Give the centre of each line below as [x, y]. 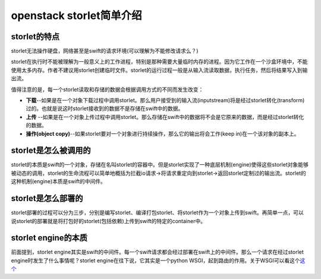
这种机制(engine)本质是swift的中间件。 [59, 181]
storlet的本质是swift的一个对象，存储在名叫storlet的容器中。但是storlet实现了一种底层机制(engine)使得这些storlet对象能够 [160, 165]
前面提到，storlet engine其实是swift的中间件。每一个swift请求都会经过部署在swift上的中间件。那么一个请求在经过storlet [158, 252]
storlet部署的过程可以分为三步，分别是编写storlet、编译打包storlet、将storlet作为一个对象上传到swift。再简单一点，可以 [157, 213]
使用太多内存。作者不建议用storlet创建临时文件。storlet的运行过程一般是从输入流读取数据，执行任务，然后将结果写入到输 [159, 70]
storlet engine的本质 [49, 238]
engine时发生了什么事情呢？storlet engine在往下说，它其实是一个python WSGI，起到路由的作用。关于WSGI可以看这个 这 [158, 260]
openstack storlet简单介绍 [76, 15]
